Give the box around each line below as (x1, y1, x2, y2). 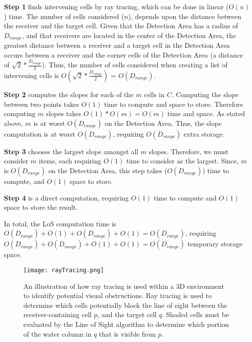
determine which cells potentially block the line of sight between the (23, 300, 228, 310)
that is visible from (99, 328, 156, 339)
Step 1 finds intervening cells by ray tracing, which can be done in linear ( (4, 1, 229, 11)
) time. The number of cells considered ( (4, 11, 124, 21)
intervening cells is (4, 70, 59, 80)
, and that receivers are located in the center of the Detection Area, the (22, 30, 236, 40)
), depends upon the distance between (128, 11, 241, 21)
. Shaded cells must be (162, 309, 229, 320)
